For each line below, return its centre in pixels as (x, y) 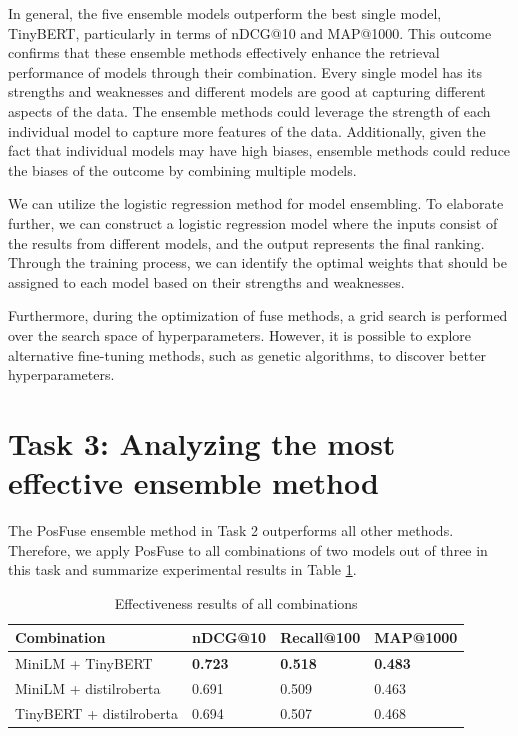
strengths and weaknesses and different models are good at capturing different (247, 91)
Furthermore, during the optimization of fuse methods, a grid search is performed (258, 315)
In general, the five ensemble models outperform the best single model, (225, 13)
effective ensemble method (193, 482)
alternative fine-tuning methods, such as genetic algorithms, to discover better (247, 354)
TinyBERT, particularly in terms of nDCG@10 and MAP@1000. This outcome (250, 32)
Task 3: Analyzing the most (202, 442)
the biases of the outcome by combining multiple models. (182, 169)
